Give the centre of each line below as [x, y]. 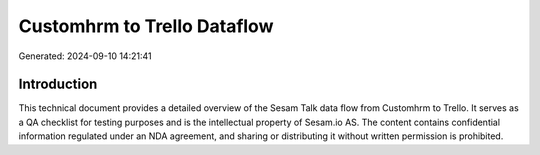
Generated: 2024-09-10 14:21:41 [85, 56]
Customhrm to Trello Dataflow [146, 26]
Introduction [58, 84]
